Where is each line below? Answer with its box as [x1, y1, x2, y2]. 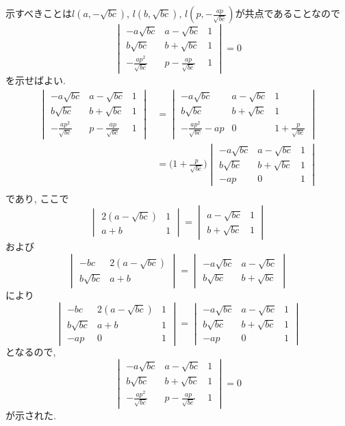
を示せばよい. [5, 72, 66, 87]
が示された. [5, 408, 56, 422]
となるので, [5, 345, 56, 359]
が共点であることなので [235, 6, 341, 20]
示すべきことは [5, 6, 73, 20]
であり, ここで [5, 191, 69, 205]
